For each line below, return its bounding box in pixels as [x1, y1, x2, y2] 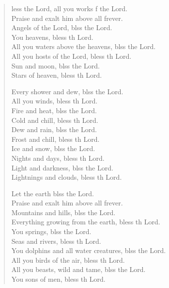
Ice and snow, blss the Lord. [11, 143, 95, 153]
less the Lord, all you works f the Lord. [11, 3, 127, 13]
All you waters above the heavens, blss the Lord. [11, 41, 156, 51]
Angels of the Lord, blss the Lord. [11, 22, 112, 33]
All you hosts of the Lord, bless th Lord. [11, 51, 132, 61]
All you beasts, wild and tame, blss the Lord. [11, 264, 146, 274]
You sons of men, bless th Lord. [11, 274, 106, 284]
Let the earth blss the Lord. [11, 188, 94, 198]
